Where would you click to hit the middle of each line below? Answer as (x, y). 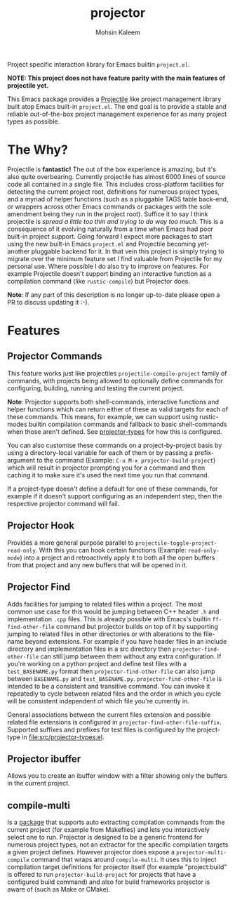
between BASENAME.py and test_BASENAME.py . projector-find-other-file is (115, 678)
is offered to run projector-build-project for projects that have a (102, 875)
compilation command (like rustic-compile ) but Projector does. (99, 281)
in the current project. (39, 783)
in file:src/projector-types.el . (63, 737)
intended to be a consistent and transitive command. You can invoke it (109, 686)
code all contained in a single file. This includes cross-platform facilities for (116, 184)
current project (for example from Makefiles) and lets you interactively (109, 830)
